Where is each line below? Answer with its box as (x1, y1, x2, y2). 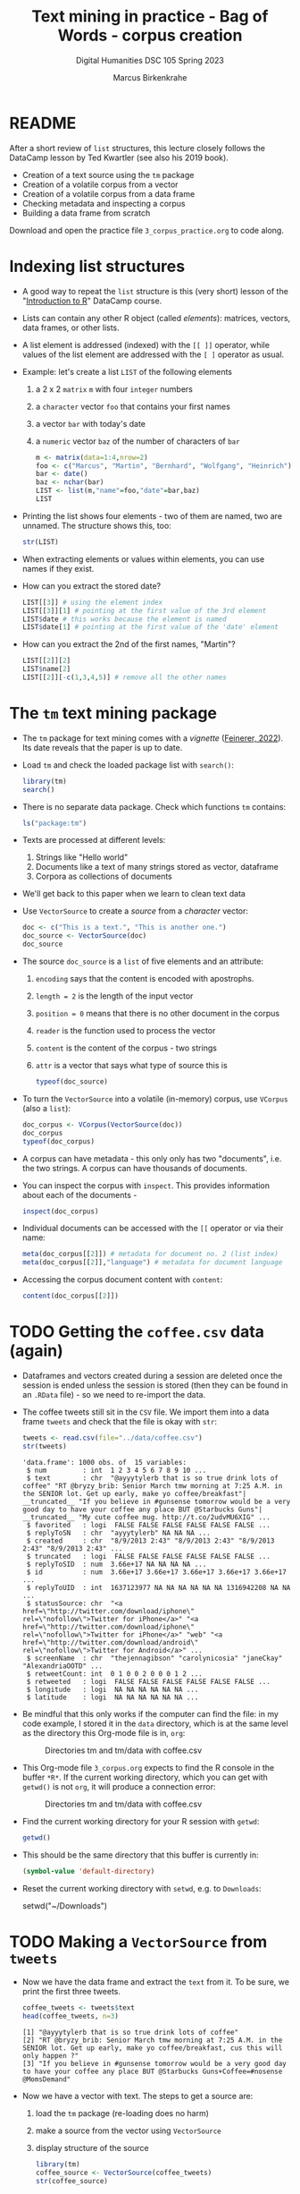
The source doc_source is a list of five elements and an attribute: (21, 956, 264, 967)
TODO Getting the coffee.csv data (9, 1322, 265, 1342)
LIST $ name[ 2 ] (21, 665, 71, 674)
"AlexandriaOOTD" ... (21, 1662, 103, 1671)
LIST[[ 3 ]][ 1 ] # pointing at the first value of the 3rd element (21, 606, 267, 615)
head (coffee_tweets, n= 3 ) (21, 2011, 119, 2021)
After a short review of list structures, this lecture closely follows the (9, 142, 266, 153)
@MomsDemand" (21, 2075, 71, 2084)
